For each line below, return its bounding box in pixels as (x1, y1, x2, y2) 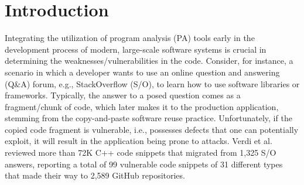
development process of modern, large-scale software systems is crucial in (5, 43, 267, 55)
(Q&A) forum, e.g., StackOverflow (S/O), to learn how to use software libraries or (5, 77, 300, 90)
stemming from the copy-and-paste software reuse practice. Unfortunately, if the (5, 112, 292, 124)
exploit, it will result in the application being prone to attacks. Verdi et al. (5, 135, 272, 147)
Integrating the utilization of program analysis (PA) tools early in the (5, 32, 255, 44)
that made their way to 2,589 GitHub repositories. (5, 169, 185, 181)
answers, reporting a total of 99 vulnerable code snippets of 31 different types (5, 157, 283, 170)
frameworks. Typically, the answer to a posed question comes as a (5, 89, 241, 101)
